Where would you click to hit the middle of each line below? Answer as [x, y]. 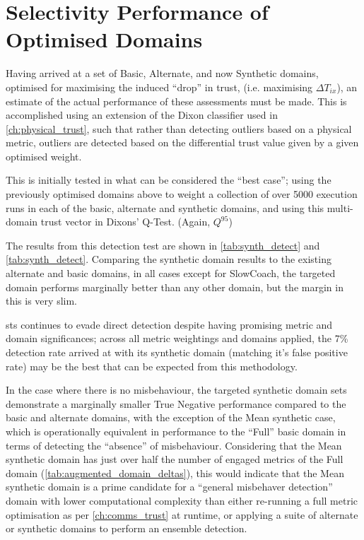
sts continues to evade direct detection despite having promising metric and [169, 324]
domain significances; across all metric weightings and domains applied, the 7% [177, 338]
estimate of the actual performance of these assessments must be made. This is [176, 101]
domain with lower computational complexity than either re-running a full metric [182, 500]
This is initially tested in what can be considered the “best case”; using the [169, 180]
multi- [340, 207]
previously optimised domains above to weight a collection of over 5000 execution [182, 194]
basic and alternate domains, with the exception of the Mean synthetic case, [171, 417]
